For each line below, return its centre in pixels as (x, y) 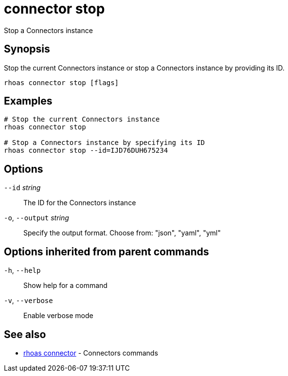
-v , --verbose (28, 301)
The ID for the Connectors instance (80, 203)
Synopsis (27, 49)
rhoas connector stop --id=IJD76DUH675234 (86, 151)
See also (25, 334)
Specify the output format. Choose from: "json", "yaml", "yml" (122, 233)
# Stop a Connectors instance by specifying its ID (105, 143)
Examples (28, 101)
